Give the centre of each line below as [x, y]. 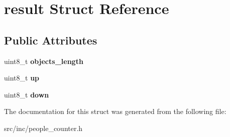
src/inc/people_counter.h [43, 128]
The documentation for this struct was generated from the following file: [115, 111]
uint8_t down [27, 94]
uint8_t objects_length [44, 61]
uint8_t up [22, 78]
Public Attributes [51, 40]
